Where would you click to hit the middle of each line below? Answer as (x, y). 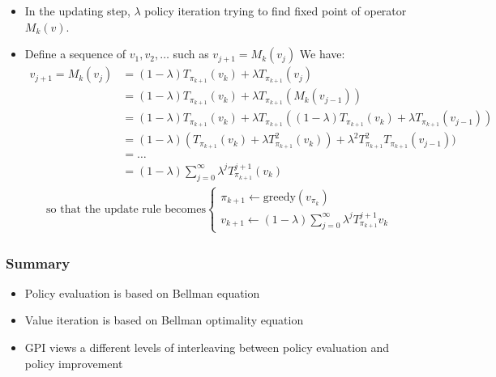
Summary (38, 263)
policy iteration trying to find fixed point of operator (276, 11)
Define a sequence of (75, 54)
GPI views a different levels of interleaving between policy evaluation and (207, 347)
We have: (322, 54)
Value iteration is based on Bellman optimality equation (164, 320)
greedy (279, 197)
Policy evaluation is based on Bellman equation (142, 292)
